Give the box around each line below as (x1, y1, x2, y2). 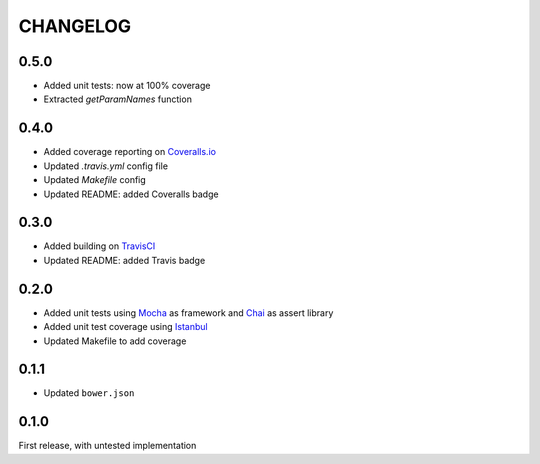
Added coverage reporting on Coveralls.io (43, 146, 217, 158)
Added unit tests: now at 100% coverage (43, 80, 211, 92)
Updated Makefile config (43, 174, 147, 186)
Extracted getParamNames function (43, 93, 192, 105)
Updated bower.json (43, 387, 135, 399)
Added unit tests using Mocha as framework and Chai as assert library (43, 306, 334, 319)
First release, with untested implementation (18, 440, 197, 452)
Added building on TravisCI (43, 240, 156, 252)
